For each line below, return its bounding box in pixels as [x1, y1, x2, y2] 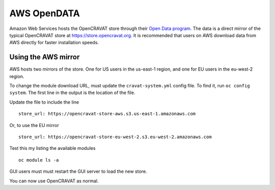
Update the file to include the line [9, 99, 79, 105]
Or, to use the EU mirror [9, 122, 60, 128]
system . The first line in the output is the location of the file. [9, 89, 135, 96]
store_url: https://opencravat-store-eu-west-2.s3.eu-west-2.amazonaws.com [18, 134, 212, 140]
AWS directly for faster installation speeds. [9, 40, 99, 46]
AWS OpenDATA [9, 8, 80, 19]
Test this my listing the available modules [9, 145, 96, 151]
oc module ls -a [18, 157, 59, 163]
